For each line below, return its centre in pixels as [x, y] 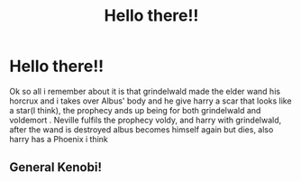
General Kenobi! [55, 167]
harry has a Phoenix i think [59, 139]
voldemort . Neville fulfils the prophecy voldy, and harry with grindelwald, [146, 120]
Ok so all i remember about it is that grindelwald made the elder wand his [145, 91]
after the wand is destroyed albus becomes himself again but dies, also [141, 129]
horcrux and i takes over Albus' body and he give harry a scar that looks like [150, 101]
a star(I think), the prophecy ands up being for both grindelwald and [135, 110]
